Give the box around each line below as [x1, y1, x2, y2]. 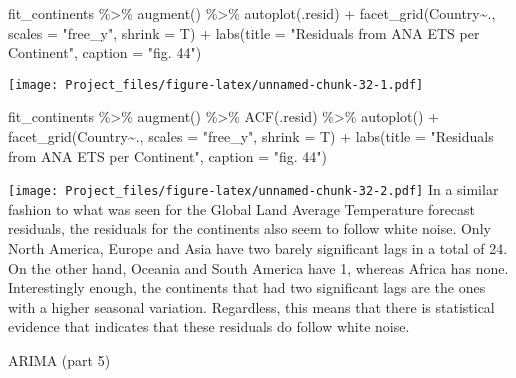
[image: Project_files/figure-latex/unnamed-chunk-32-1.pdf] [8, 77, 424, 92]
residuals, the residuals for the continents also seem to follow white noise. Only [8, 218, 491, 239]
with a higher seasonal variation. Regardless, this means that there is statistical [8, 296, 495, 317]
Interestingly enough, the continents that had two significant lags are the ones [8, 277, 486, 298]
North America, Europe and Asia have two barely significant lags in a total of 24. [8, 238, 508, 259]
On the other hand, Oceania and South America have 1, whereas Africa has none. [8, 257, 509, 278]
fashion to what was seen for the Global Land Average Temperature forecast [8, 198, 476, 219]
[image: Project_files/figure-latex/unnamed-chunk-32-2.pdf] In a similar [8, 179, 499, 200]
